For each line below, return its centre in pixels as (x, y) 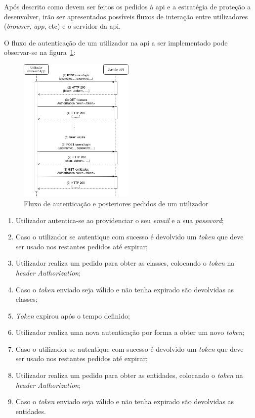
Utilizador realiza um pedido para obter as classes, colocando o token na (125, 263)
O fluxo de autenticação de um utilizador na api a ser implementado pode (116, 42)
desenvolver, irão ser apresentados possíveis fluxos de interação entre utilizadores (126, 16)
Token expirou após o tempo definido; (73, 315)
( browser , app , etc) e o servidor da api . (63, 26)
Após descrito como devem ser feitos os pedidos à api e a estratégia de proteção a (127, 6)
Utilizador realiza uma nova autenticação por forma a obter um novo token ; (130, 332)
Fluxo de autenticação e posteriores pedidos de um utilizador (116, 203)
